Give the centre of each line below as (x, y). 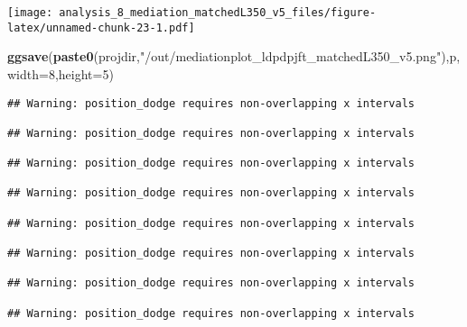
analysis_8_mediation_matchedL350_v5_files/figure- (218, 13)
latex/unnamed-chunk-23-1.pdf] (101, 27)
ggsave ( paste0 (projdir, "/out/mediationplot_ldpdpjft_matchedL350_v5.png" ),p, (234, 56)
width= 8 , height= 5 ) (61, 73)
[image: (30, 13)
